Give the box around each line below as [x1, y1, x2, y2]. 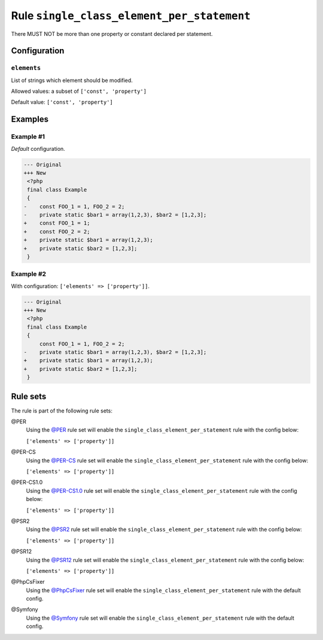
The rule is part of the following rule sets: [11, 407, 113, 414]
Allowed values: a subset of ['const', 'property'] [11, 87, 147, 95]
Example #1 [11, 132, 45, 141]
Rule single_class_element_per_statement [11, 9, 251, 22]
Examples [11, 114, 49, 125]
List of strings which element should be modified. [11, 77, 133, 84]
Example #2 [11, 270, 47, 278]
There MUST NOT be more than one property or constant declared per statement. [11, 30, 213, 37]
